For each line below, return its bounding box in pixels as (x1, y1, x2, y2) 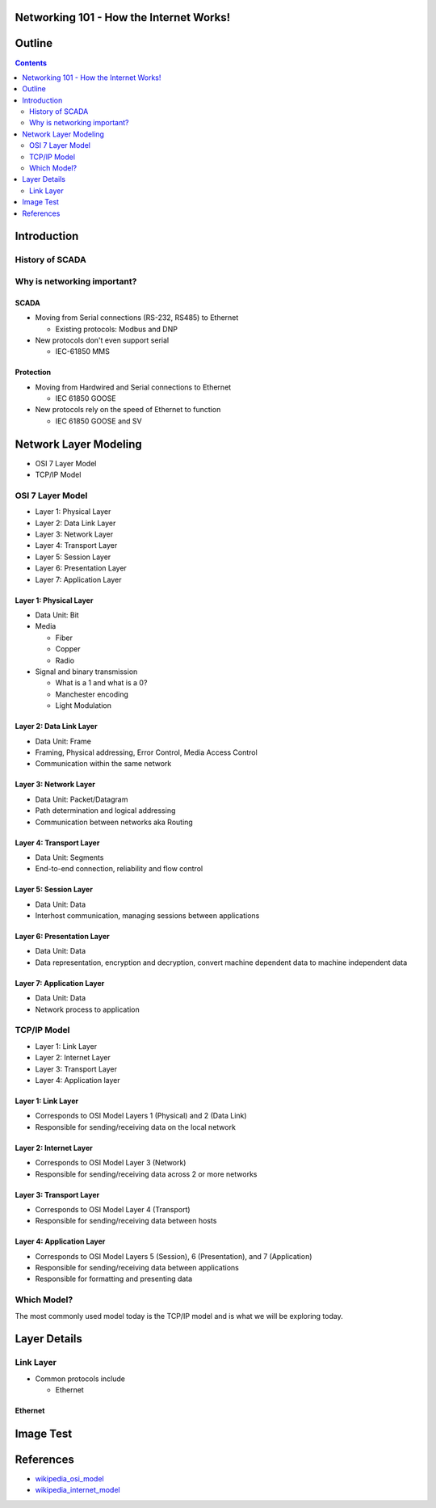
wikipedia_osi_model (35, 1474, 104, 1484)
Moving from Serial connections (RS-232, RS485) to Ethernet (35, 313, 239, 322)
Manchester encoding (55, 689, 129, 699)
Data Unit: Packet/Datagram (35, 794, 128, 804)
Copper (55, 644, 81, 654)
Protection (15, 368, 52, 377)
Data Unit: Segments (35, 853, 104, 862)
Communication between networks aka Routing (35, 817, 193, 827)
